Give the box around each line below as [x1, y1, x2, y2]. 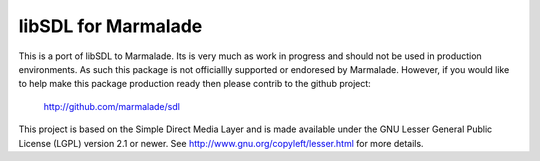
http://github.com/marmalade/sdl [43, 100, 180, 112]
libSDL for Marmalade [18, 15, 203, 37]
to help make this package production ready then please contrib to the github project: [18, 78, 372, 90]
